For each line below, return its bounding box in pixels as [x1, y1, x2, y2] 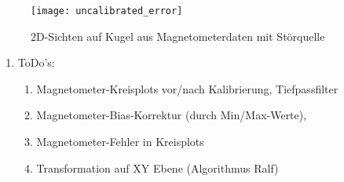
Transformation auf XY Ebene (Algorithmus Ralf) [36, 159, 279, 176]
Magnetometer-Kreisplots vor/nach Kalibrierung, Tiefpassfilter [36, 80, 339, 96]
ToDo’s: [17, 54, 55, 71]
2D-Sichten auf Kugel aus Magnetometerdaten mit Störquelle [31, 27, 325, 44]
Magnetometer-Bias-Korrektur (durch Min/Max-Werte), [36, 107, 307, 123]
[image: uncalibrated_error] [31, 5, 183, 16]
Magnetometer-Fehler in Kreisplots [36, 133, 204, 150]
